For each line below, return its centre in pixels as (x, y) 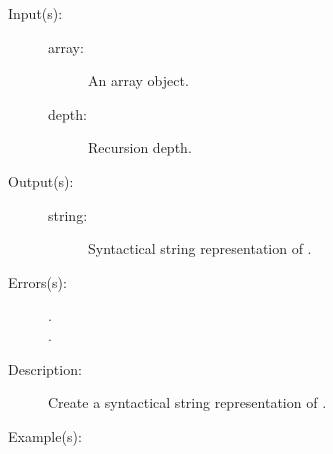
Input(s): (35, 13)
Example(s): (45, 435)
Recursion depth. (140, 147)
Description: (45, 368)
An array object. (138, 80)
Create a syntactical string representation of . (187, 402)
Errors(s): (37, 281)
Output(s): (41, 180)
